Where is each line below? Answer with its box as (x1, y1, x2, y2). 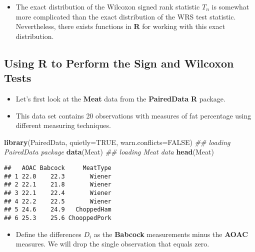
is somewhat (211, 1, 249, 11)
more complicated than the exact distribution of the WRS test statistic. (15, 11, 236, 21)
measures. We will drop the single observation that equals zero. (15, 238, 209, 249)
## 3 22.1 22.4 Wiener (4, 189, 111, 196)
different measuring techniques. (15, 120, 111, 130)
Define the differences (15, 228, 81, 239)
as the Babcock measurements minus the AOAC (93, 228, 248, 239)
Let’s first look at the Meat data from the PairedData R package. (15, 93, 225, 103)
